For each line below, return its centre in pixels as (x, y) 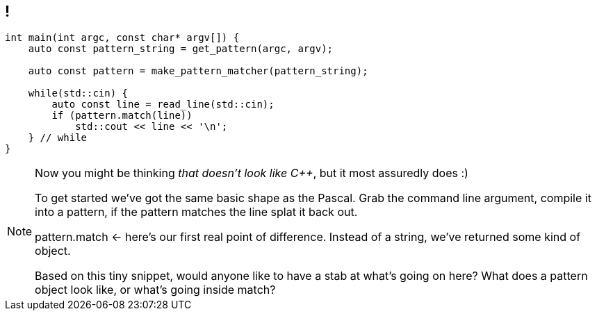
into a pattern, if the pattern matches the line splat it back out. (196, 212)
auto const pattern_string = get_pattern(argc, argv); (181, 49)
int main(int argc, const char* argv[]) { (122, 38)
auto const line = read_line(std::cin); (163, 105)
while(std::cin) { (78, 93)
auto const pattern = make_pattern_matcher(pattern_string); (198, 71)
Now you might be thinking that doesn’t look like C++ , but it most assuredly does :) (252, 173)
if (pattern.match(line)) (122, 116)
